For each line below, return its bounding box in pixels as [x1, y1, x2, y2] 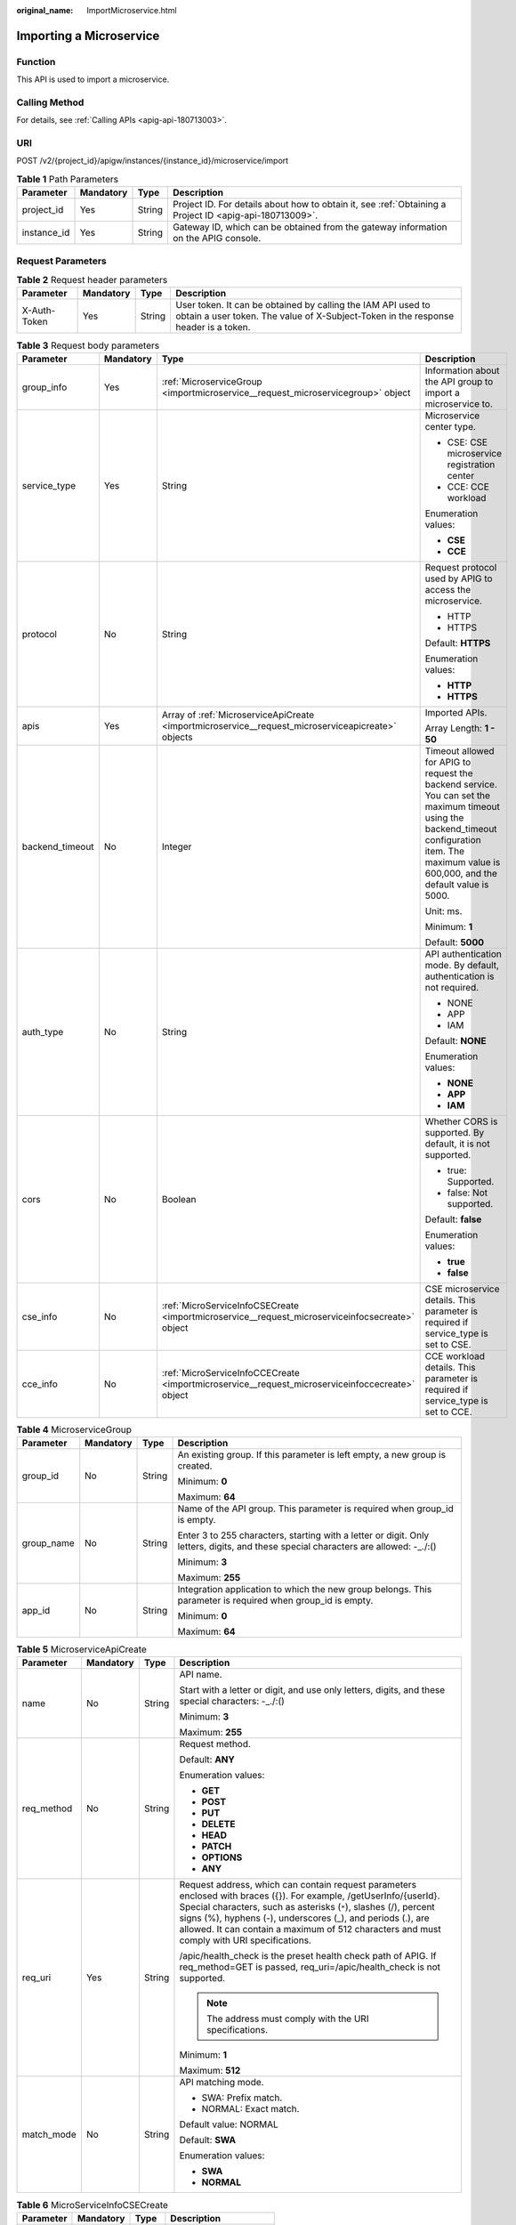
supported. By [424, 1126, 485, 1138]
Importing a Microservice [16, 28, 160, 44]
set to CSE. [424, 1338, 472, 1350]
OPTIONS [201, 1851, 243, 1864]
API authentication [424, 948, 502, 960]
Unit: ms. [424, 904, 463, 917]
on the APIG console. [172, 232, 262, 245]
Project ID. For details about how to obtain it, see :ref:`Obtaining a [172, 198, 447, 211]
